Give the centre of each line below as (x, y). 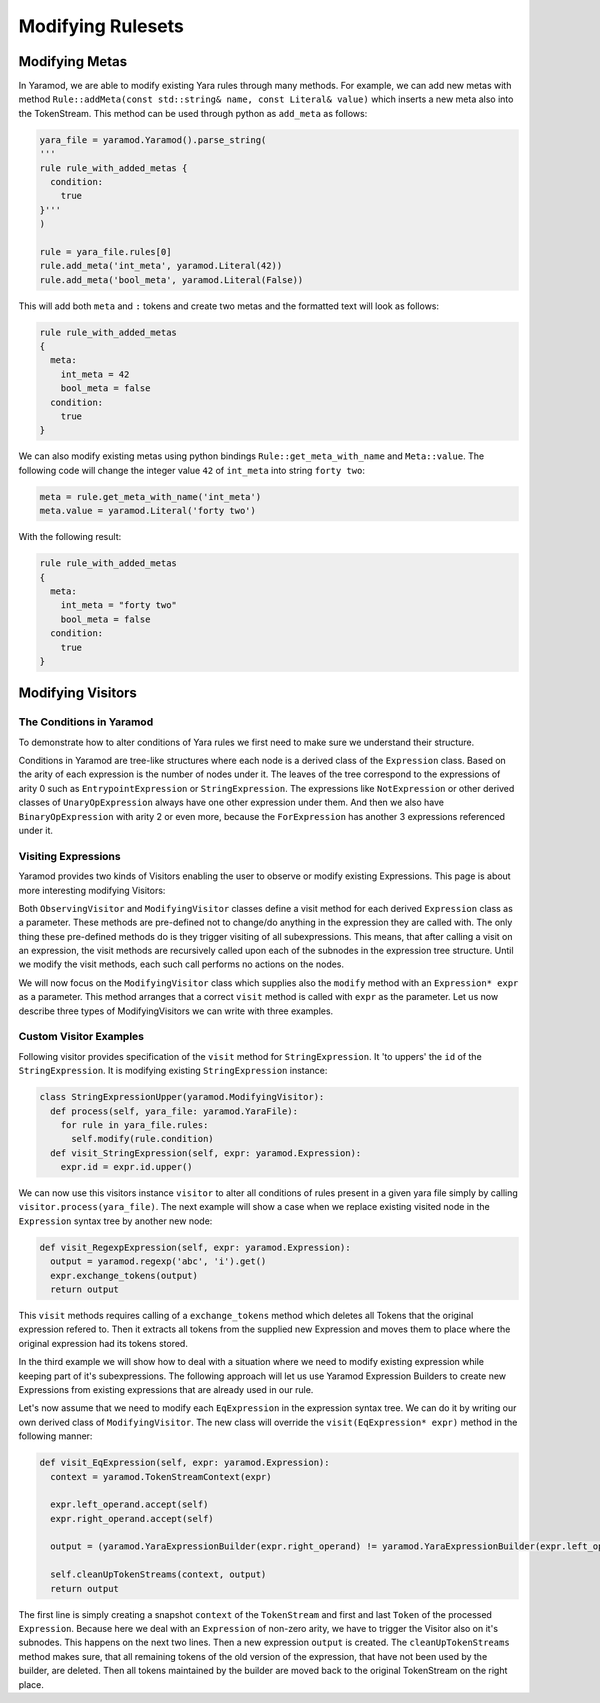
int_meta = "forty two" (118, 605)
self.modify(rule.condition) (142, 1139)
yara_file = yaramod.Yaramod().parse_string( (153, 139)
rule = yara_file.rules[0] (105, 251)
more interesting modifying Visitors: (92, 890)
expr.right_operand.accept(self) (132, 1518)
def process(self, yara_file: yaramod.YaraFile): (174, 1111)
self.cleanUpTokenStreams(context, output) (158, 1574)
